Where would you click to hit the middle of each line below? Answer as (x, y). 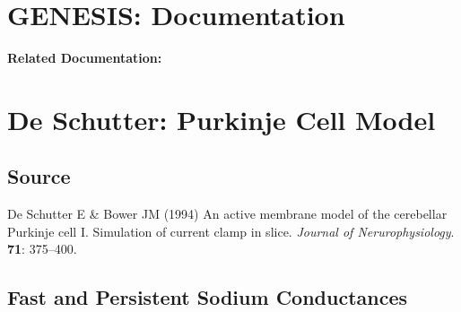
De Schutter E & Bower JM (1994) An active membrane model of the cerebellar (227, 214)
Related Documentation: (85, 58)
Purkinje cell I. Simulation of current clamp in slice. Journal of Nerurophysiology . (231, 231)
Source (39, 176)
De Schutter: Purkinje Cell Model (222, 119)
